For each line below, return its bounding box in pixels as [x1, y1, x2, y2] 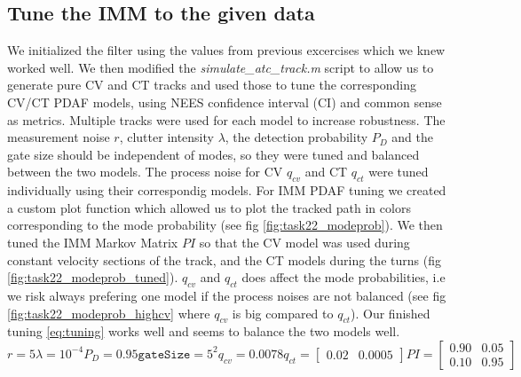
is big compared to [232, 303, 334, 322]
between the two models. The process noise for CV [7, 162, 283, 181]
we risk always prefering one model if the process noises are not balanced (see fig [7, 286, 446, 304]
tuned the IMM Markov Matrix [7, 232, 178, 251]
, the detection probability [225, 128, 368, 146]
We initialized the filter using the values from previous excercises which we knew [7, 41, 446, 59]
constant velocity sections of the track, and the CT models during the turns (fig [7, 250, 441, 269]
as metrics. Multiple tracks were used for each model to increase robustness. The [7, 110, 446, 129]
